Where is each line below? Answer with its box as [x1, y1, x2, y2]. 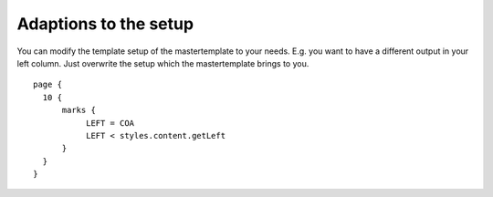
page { [33, 79, 63, 90]
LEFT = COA [85, 118, 135, 128]
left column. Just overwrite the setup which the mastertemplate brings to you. [16, 57, 309, 68]
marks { [61, 105, 96, 116]
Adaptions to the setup [16, 14, 194, 34]
